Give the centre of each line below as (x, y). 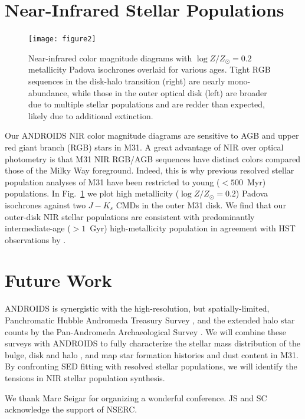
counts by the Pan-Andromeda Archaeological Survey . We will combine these (145, 331)
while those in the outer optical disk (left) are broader (169, 92)
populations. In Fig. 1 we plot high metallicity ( (92, 193)
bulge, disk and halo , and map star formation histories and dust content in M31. (152, 354)
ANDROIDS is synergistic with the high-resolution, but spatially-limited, (137, 308)
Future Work (58, 280)
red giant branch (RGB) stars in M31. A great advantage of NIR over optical (144, 147)
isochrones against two (45, 204)
